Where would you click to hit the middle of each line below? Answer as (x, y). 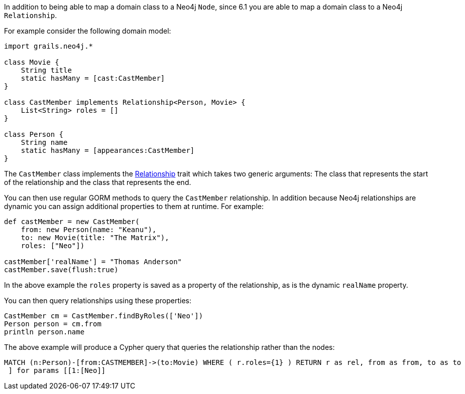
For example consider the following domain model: (88, 31)
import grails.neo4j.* (49, 46)
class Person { (34, 134)
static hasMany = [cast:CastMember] (93, 78)
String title (46, 70)
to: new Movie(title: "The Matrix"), (95, 238)
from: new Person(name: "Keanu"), (89, 230)
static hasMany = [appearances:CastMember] (108, 150)
